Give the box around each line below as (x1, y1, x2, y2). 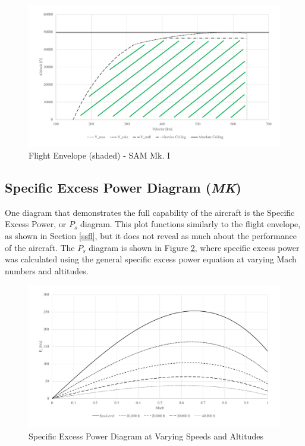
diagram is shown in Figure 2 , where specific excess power (89, 241, 300, 253)
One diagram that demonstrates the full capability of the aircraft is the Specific (5, 206, 295, 218)
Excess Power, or (5, 218, 67, 230)
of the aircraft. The (5, 241, 75, 253)
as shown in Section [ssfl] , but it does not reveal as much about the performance (5, 230, 297, 242)
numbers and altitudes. (5, 264, 89, 277)
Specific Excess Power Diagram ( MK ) (5, 178, 241, 197)
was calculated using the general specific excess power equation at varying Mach (5, 253, 297, 265)
